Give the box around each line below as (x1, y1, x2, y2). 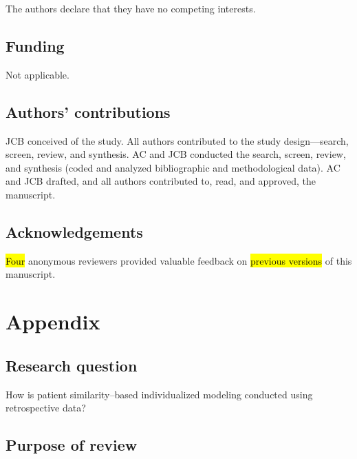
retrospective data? (6, 400, 86, 415)
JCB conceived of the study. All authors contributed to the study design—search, (6, 133, 349, 147)
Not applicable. (6, 67, 69, 81)
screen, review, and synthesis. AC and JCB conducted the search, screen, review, (6, 147, 346, 161)
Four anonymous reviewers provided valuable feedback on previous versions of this (6, 253, 352, 267)
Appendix (6, 307, 100, 336)
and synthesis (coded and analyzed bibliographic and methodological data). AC (6, 160, 340, 174)
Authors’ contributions (6, 101, 171, 122)
